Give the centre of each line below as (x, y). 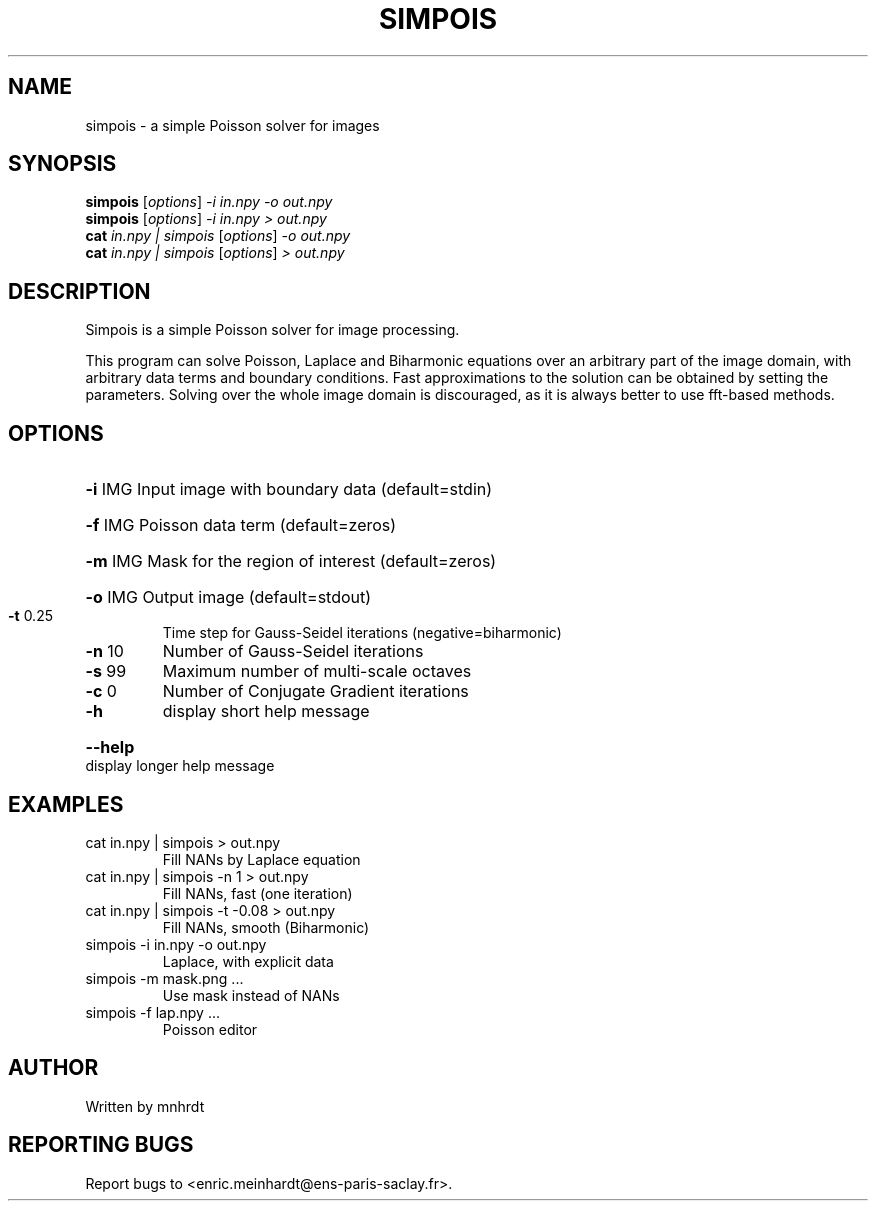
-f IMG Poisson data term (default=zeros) (241, 525)
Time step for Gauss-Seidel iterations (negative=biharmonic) (362, 633)
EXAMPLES (66, 804)
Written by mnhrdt (145, 1106)
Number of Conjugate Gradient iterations (315, 691)
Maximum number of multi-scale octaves (317, 671)
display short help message (266, 711)
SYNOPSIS (62, 164)
